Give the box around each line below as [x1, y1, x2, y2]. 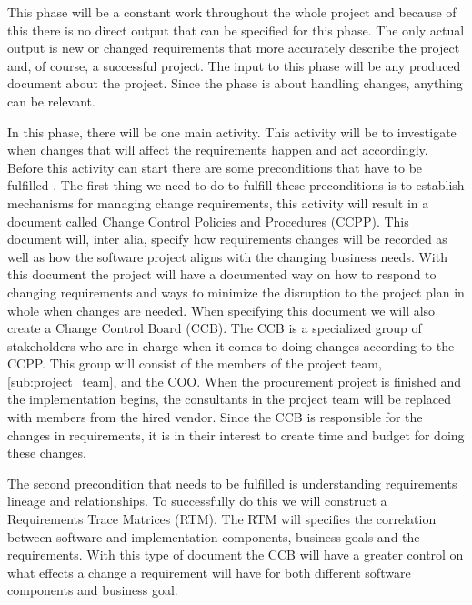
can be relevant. [7, 91, 95, 110]
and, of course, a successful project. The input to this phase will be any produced [7, 55, 461, 75]
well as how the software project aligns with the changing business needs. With [7, 247, 447, 266]
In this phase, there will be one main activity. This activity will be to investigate [7, 122, 457, 141]
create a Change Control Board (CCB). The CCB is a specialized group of [7, 318, 422, 338]
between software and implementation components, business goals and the [7, 527, 420, 546]
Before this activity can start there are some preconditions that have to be [7, 157, 423, 176]
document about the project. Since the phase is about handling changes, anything [7, 74, 463, 93]
